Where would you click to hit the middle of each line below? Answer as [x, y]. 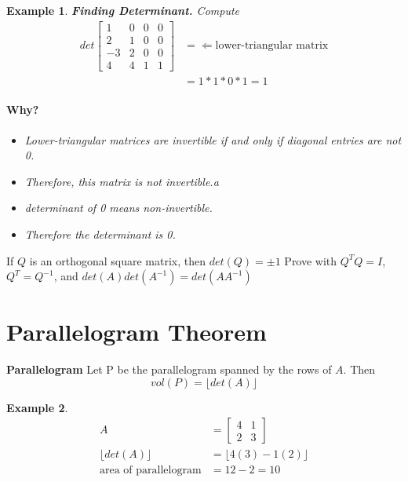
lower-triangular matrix [272, 46]
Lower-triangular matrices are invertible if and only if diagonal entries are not [213, 139]
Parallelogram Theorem [137, 332]
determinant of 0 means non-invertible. [118, 208]
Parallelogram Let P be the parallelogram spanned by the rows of [169, 369]
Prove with [311, 260]
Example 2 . [37, 407]
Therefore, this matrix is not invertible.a [122, 181]
